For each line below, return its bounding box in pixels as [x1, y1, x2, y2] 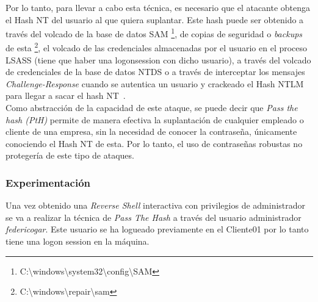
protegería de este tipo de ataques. [5, 149, 134, 162]
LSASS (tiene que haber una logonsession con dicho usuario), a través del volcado [5, 53, 311, 66]
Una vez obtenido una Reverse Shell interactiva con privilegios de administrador [5, 199, 306, 212]
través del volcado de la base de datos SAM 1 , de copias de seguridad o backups [5, 26, 303, 40]
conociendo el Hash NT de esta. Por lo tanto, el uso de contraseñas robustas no [5, 137, 303, 149]
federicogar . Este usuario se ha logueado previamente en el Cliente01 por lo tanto [5, 223, 309, 235]
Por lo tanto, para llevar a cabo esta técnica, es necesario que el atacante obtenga [5, 1, 311, 13]
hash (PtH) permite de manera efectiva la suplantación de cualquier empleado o [5, 113, 304, 126]
